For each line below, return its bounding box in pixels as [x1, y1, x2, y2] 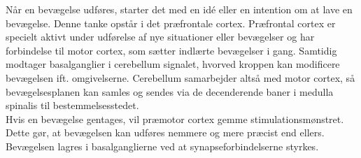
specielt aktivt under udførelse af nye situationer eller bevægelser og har [6, 29, 315, 44]
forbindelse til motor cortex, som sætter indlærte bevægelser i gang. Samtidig [6, 43, 337, 57]
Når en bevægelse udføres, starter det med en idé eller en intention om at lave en [6, 2, 353, 16]
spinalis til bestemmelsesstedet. [6, 98, 139, 113]
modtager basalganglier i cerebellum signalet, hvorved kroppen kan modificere [6, 57, 340, 71]
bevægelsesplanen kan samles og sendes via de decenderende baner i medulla [6, 84, 334, 99]
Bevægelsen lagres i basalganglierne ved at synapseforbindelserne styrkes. [6, 138, 319, 153]
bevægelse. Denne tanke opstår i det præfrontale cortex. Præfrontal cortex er [6, 15, 336, 30]
